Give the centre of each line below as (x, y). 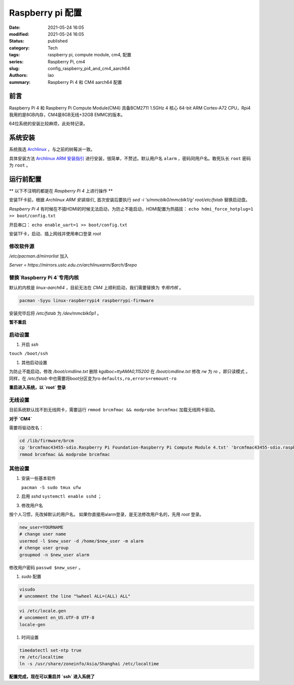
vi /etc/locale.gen (43, 611)
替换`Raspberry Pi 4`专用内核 (44, 278)
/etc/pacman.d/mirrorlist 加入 (39, 256)
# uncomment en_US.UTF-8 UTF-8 (57, 618)
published (58, 41)
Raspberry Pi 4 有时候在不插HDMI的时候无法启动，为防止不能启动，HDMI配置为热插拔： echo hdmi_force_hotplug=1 (131, 209)
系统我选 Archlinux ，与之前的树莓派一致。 (52, 149)
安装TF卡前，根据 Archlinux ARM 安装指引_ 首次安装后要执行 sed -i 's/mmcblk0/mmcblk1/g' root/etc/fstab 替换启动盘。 (129, 200)
